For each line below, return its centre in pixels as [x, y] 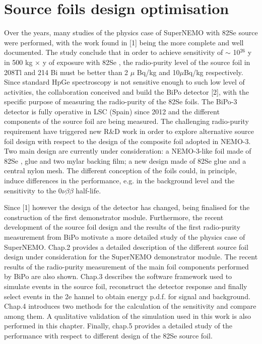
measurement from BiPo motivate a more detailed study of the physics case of [125, 237]
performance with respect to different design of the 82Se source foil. [108, 335]
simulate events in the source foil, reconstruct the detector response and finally [126, 286]
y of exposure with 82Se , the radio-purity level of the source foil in [146, 62]
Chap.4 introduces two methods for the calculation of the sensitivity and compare [130, 306]
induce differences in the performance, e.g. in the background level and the [119, 181]
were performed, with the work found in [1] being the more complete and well [124, 42]
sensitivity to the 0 [33, 190]
